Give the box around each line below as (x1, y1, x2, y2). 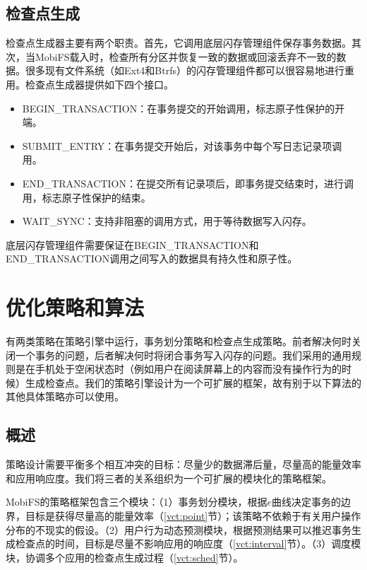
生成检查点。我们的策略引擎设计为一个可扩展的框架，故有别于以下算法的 (25, 375, 361, 390)
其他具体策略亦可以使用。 (6, 389, 124, 404)
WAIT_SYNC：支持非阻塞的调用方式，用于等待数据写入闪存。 (22, 214, 312, 228)
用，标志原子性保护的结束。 (22, 190, 151, 204)
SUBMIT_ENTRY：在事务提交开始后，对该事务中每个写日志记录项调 (22, 138, 342, 153)
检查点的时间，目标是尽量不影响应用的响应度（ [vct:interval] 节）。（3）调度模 (15, 536, 361, 551)
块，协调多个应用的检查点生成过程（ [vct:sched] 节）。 (6, 549, 243, 564)
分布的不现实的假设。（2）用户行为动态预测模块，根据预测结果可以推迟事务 (6, 522, 351, 537)
